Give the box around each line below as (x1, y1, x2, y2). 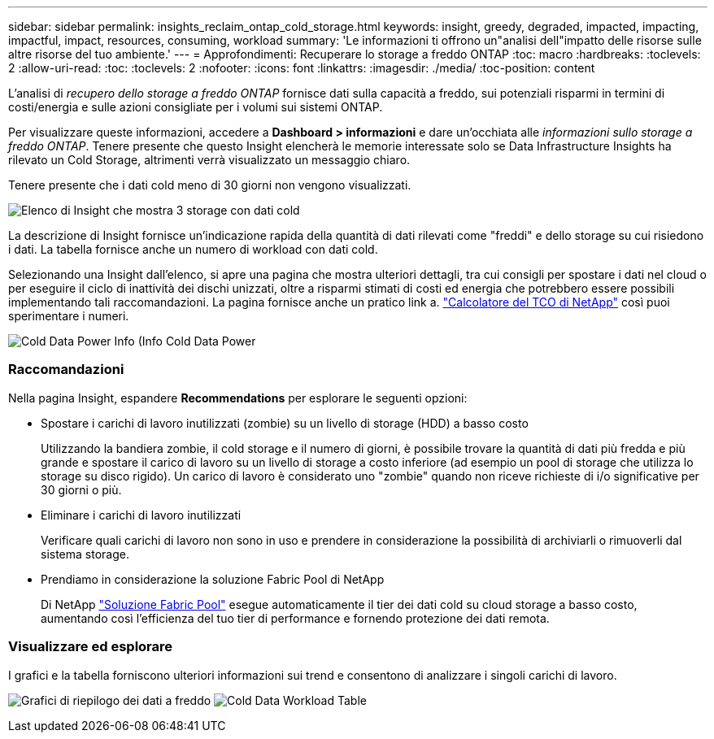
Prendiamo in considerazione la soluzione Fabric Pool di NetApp (41, 572, 385, 586)
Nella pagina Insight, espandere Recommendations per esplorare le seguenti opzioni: (8, 390, 468, 405)
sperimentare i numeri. (8, 309, 129, 323)
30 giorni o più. (41, 482, 122, 497)
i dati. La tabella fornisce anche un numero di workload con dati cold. (8, 242, 378, 256)
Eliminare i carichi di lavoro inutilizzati (41, 507, 242, 522)
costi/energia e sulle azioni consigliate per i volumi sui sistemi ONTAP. (8, 100, 383, 114)
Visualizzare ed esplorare (8, 638, 173, 655)
